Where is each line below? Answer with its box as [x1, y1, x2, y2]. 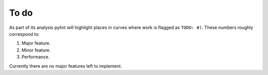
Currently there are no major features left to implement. [9, 63, 123, 69]
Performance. [21, 54, 50, 60]
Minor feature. [21, 47, 51, 53]
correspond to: [9, 31, 40, 37]
